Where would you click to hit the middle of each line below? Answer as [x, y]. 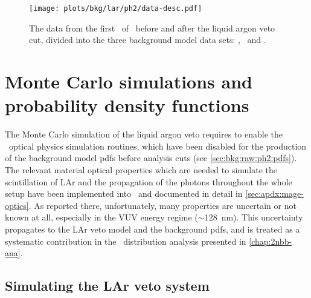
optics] [17, 205]
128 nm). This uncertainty [254, 217]
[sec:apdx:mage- [274, 194]
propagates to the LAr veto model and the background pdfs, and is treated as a [152, 229]
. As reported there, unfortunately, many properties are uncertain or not [162, 205]
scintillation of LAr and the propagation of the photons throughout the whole [149, 181]
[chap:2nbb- [271, 241]
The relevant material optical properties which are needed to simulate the [141, 169]
